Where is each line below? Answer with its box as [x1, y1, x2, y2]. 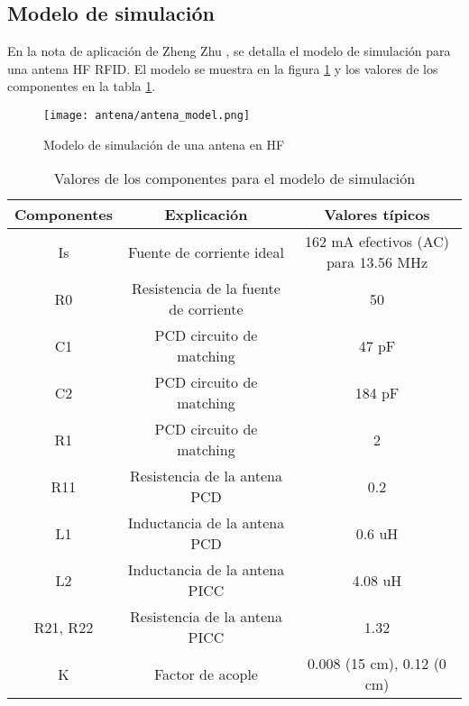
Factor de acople [154, 663, 258, 684]
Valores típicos [324, 204, 430, 225]
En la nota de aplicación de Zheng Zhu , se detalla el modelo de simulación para [7, 41, 451, 60]
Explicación [164, 204, 248, 225]
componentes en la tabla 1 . [7, 77, 156, 96]
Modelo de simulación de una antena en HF [43, 134, 285, 153]
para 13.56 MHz [326, 252, 428, 273]
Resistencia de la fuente [132, 278, 280, 299]
